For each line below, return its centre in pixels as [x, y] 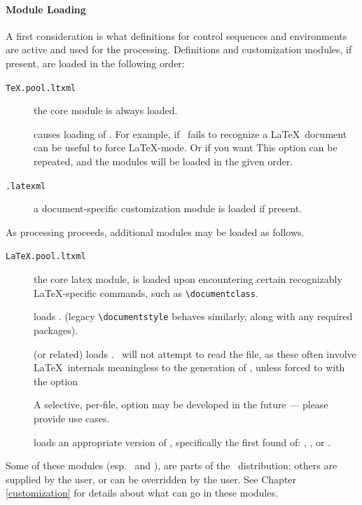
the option [56, 381]
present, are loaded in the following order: [95, 63]
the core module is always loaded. [106, 110]
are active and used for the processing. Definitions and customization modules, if [179, 49]
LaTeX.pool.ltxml [46, 257]
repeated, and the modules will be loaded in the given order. [163, 161]
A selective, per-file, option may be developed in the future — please [181, 404]
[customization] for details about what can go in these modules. [142, 493]
